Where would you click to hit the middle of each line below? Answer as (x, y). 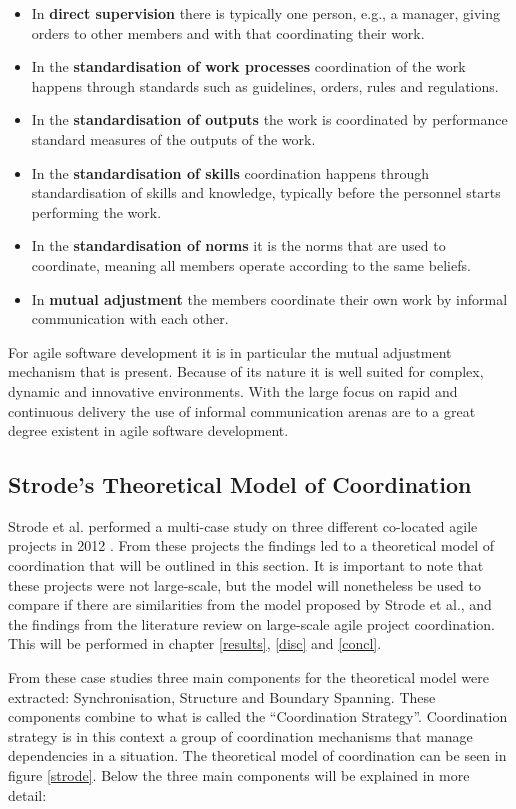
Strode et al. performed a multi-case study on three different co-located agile (243, 525)
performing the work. (96, 211)
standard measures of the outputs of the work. (173, 138)
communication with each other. (130, 318)
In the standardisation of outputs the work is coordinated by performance (269, 119)
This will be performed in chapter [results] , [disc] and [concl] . (195, 643)
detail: (27, 794)
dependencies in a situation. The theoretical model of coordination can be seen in (257, 755)
